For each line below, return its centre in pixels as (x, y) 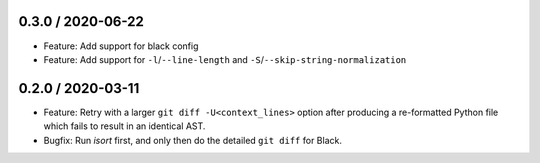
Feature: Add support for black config (121, 46)
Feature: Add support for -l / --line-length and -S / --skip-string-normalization (225, 59)
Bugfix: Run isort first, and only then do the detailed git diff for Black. (192, 140)
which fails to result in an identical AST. (124, 126)
